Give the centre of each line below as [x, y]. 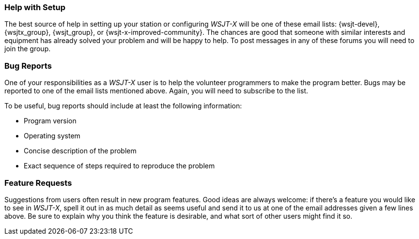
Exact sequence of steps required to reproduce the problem [119, 166]
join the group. [28, 49]
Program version [50, 121]
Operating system [52, 136]
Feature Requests [38, 183]
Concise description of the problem [80, 151]
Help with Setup [35, 7]
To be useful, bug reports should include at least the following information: [123, 106]
